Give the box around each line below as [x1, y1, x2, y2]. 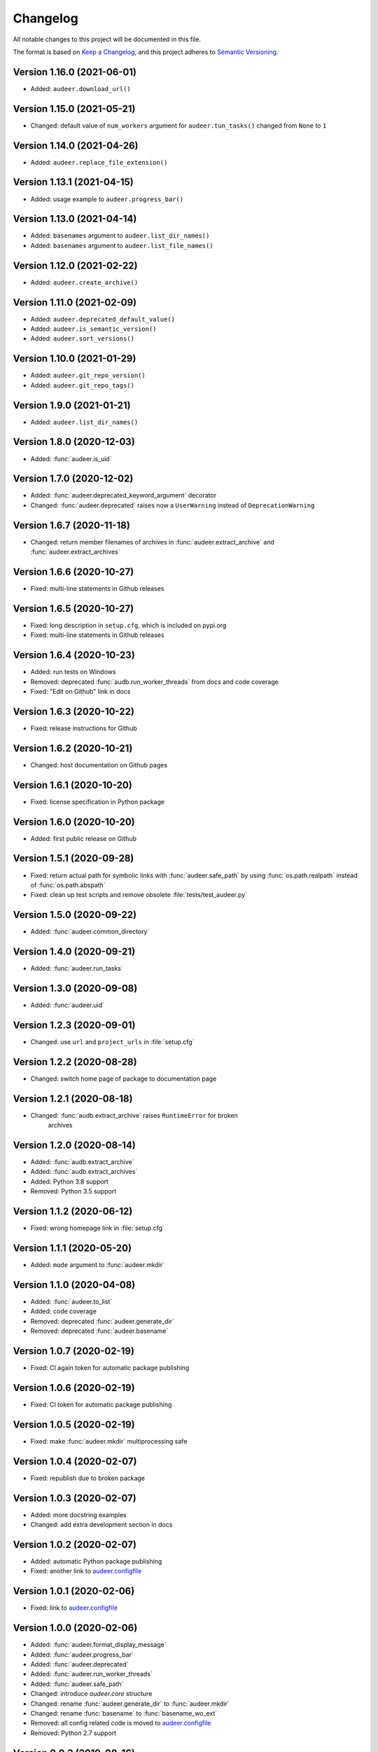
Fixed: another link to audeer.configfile [30, 1567, 142, 1575]
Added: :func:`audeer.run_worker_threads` [30, 1670, 153, 1678]
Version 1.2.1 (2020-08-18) [13, 1093, 133, 1104]
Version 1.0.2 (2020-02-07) [13, 1538, 136, 1550]
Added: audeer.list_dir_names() [30, 418, 139, 426]
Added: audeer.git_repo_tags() [30, 381, 134, 389]
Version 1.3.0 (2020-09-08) [13, 982, 138, 994]
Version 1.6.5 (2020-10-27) [13, 603, 134, 615]
